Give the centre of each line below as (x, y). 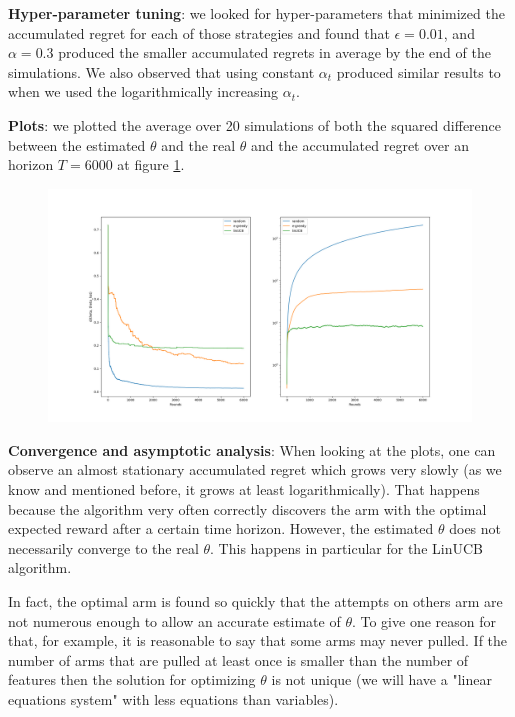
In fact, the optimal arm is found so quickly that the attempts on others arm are (255, 601)
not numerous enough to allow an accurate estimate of (174, 620)
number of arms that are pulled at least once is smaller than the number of (238, 659)
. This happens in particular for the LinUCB (346, 547)
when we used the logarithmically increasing (143, 91)
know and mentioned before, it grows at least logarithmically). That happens (244, 489)
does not (475, 528)
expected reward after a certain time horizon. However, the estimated (221, 528)
